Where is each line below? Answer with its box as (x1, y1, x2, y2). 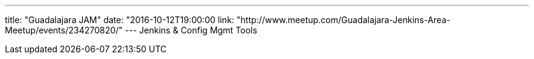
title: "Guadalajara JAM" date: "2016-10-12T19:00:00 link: (5, 15, 235, 25)
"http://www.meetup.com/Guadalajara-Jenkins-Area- (237, 15, 450, 25)
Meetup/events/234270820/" (5, 25, 123, 35)
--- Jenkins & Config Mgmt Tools (125, 25, 257, 35)
